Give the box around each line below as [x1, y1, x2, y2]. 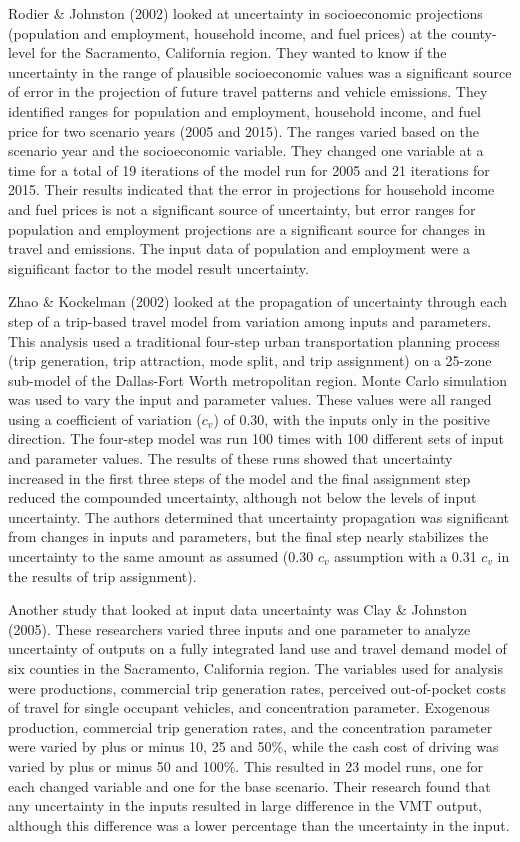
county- [451, 22, 497, 43]
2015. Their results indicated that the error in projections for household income [8, 179, 495, 200]
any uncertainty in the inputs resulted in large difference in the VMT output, [8, 795, 483, 816]
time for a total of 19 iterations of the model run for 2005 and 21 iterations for [8, 159, 490, 180]
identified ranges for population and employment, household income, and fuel [8, 100, 481, 121]
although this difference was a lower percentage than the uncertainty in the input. [8, 814, 510, 835]
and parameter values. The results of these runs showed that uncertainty [8, 448, 453, 469]
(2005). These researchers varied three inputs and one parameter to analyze [8, 618, 471, 639]
